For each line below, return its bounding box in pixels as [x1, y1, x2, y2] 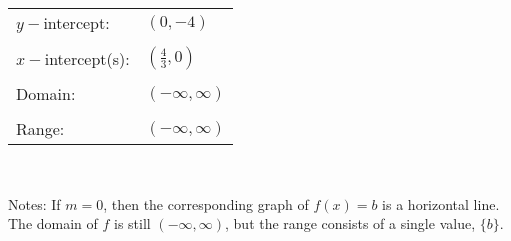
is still [114, 213, 151, 234]
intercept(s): [44, 46, 130, 70]
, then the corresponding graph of [103, 193, 309, 214]
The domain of [8, 213, 98, 234]
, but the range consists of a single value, [225, 213, 476, 234]
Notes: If [8, 193, 61, 214]
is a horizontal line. [382, 193, 500, 214]
